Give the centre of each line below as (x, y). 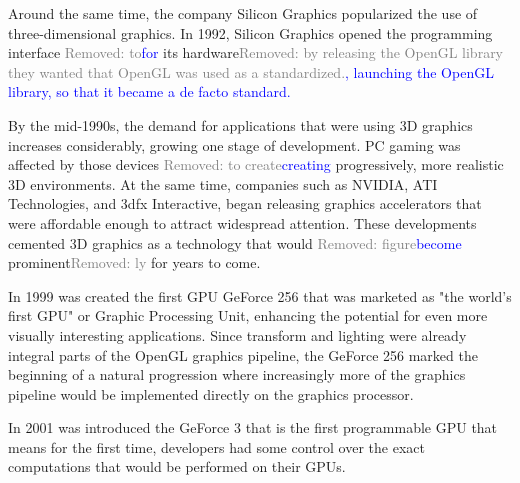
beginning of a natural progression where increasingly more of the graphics (237, 374)
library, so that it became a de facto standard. (149, 91)
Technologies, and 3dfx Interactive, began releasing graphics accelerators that (245, 203)
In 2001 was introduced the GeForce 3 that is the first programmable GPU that (253, 427)
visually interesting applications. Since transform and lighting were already (237, 334)
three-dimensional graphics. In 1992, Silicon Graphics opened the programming (250, 32)
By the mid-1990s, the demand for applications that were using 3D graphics (240, 124)
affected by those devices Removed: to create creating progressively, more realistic (256, 164)
